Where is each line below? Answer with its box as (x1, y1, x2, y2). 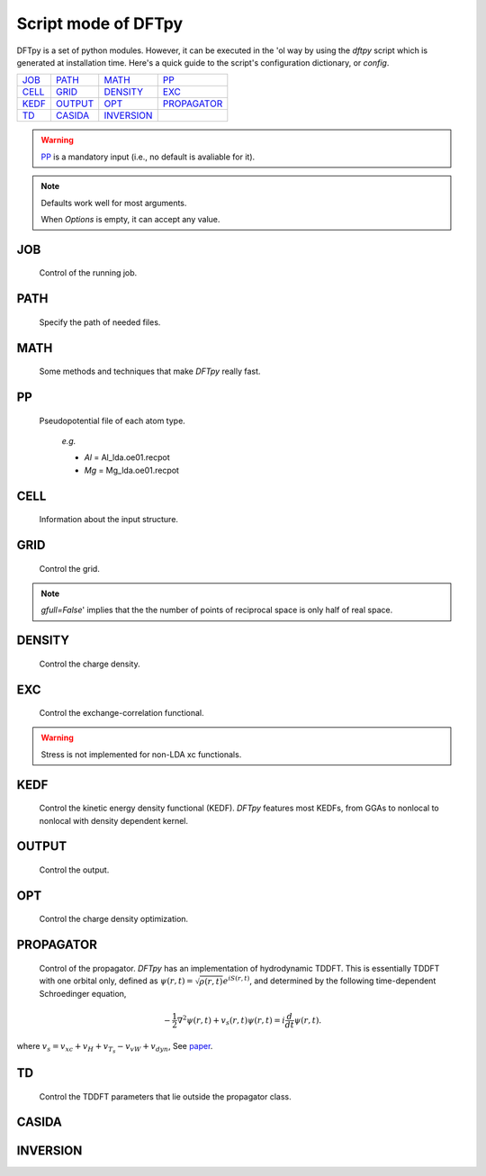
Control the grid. (39, 563, 101, 574)
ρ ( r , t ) (199, 976, 223, 986)
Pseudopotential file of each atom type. (39, 415, 186, 426)
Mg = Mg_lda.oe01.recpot (84, 465, 180, 475)
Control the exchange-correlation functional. (39, 708, 204, 719)
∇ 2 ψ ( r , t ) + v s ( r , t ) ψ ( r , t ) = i (176, 1013, 285, 1027)
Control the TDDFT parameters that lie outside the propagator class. (39, 1090, 292, 1102)
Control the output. (39, 864, 110, 875)
